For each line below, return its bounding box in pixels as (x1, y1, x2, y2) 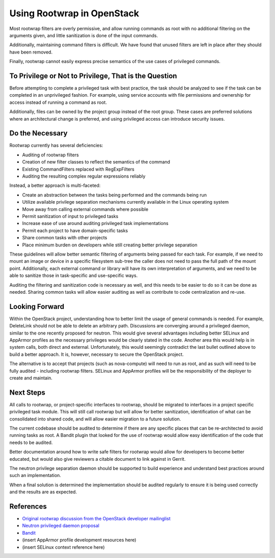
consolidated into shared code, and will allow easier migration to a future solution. (9, 415, 181, 422)
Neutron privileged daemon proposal (22, 522, 99, 529)
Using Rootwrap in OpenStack (9, 8, 140, 19)
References (9, 502, 47, 511)
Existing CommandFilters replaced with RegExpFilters (22, 166, 134, 172)
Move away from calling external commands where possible (22, 206, 149, 212)
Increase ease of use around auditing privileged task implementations (22, 220, 169, 227)
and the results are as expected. (9, 489, 77, 495)
